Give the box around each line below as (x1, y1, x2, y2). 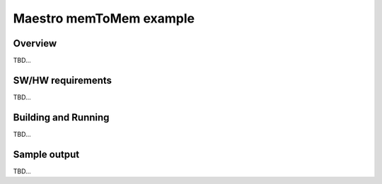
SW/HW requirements (13, 74, 112, 86)
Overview (13, 37, 57, 49)
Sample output (13, 148, 80, 160)
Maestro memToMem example (13, 11, 195, 26)
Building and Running (13, 111, 110, 123)
